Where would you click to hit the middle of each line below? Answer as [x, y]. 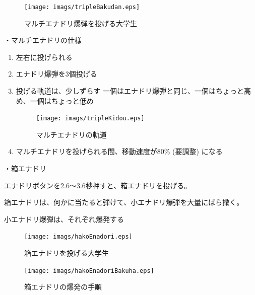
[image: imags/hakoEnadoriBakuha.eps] [89, 271]
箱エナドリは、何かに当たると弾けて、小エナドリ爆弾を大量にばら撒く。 [124, 202]
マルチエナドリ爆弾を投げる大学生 [81, 23]
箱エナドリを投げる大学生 [67, 253]
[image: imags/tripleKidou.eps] [90, 119]
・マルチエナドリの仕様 [43, 40]
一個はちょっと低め [62, 100]
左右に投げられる [44, 57]
